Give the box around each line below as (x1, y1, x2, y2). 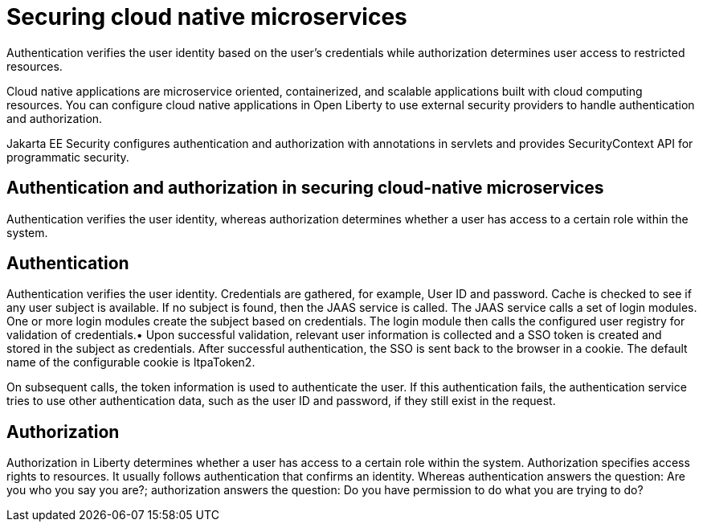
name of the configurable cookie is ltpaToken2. (6, 355, 255, 370)
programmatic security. (6, 149, 129, 164)
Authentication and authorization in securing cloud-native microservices (6, 178, 604, 199)
